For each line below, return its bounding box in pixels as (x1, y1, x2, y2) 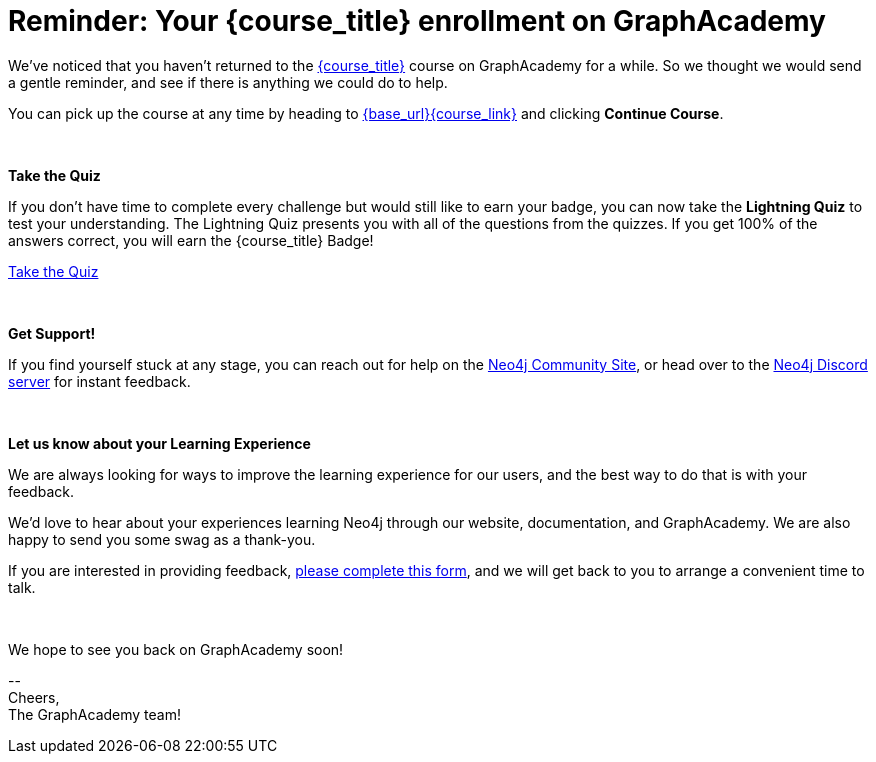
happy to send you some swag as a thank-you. (8, 530, 316, 548)
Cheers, (8, 688, 60, 706)
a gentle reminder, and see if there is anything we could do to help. (8, 73, 448, 91)
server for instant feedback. (8, 372, 191, 390)
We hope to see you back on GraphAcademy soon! (8, 640, 344, 658)
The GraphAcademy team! (8, 705, 181, 723)
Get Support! (8, 324, 96, 342)
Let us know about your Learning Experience (8, 434, 311, 452)
